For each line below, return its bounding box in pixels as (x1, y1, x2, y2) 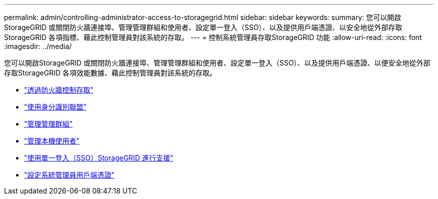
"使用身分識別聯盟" (24, 102, 87, 111)
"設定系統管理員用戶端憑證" (24, 170, 115, 179)
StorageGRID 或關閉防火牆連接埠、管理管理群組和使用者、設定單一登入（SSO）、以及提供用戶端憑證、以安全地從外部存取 (4, 23, 402, 31)
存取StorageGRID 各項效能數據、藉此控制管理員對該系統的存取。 (4, 68, 216, 77)
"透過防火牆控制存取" (24, 85, 94, 94)
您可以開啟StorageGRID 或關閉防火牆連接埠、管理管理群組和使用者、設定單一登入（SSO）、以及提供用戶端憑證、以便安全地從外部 (4, 58, 430, 67)
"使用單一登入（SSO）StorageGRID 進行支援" (24, 153, 173, 162)
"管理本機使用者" (24, 136, 80, 145)
